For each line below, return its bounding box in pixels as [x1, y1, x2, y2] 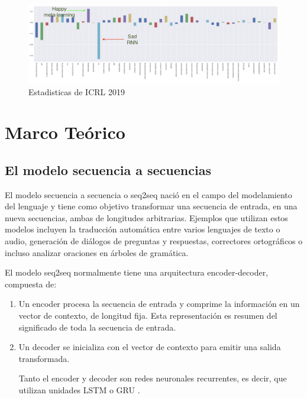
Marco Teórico [5, 120, 125, 144]
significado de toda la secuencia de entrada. [18, 321, 176, 333]
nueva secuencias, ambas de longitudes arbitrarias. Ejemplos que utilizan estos [5, 211, 288, 224]
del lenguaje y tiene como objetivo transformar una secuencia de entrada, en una [5, 200, 298, 212]
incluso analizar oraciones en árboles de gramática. [5, 246, 189, 258]
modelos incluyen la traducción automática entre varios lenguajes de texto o [5, 223, 280, 235]
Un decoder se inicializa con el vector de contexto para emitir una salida [18, 341, 281, 353]
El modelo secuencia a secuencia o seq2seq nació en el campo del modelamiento [5, 188, 292, 200]
